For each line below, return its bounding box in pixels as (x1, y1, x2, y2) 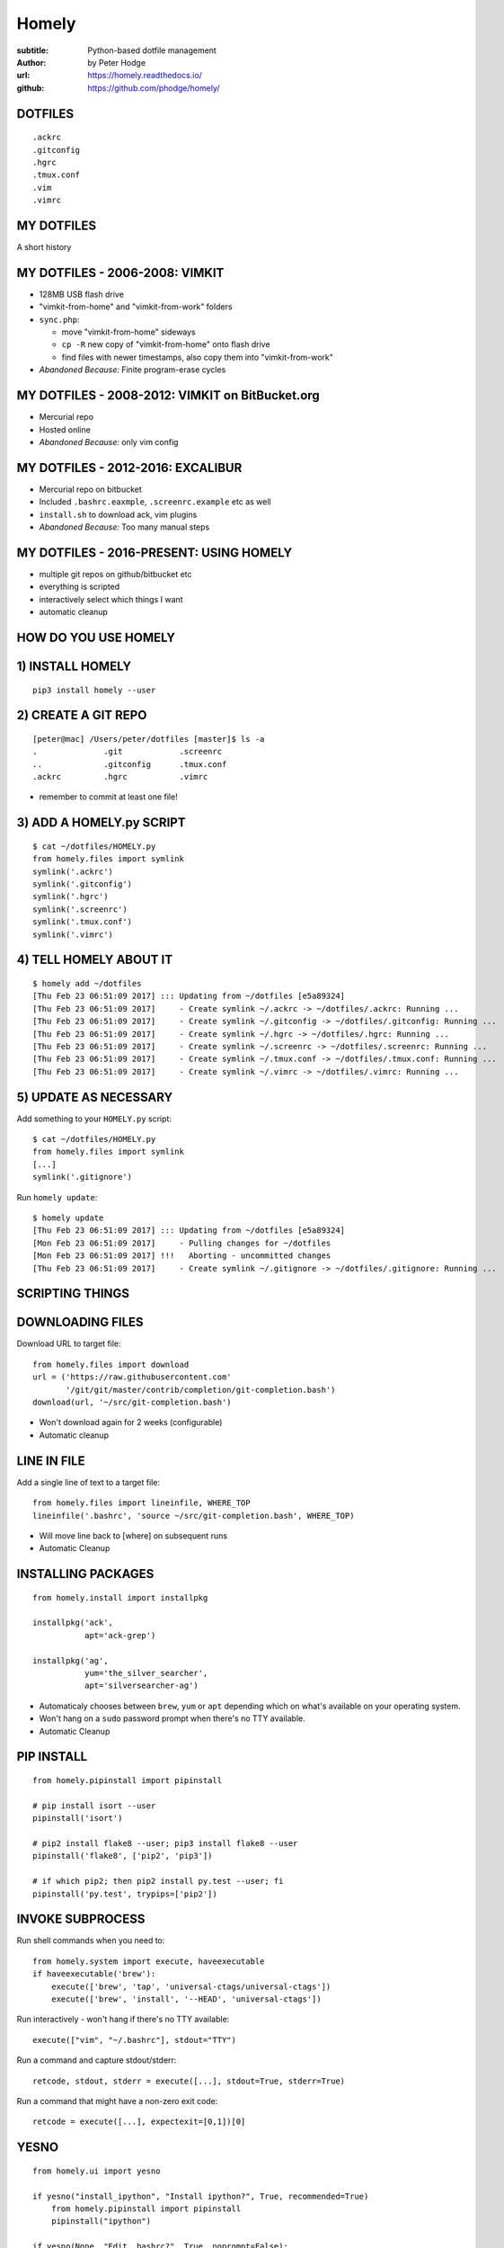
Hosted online (39, 424, 92, 435)
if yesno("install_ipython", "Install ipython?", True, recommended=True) (32, 2190, 369, 2201)
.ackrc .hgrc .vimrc (32, 772, 208, 782)
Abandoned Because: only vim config (39, 436, 179, 447)
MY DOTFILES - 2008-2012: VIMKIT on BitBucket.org (16, 388, 321, 404)
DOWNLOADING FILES (16, 1315, 144, 1330)
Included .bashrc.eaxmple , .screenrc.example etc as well (39, 496, 271, 507)
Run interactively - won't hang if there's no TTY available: (16, 2014, 230, 2025)
